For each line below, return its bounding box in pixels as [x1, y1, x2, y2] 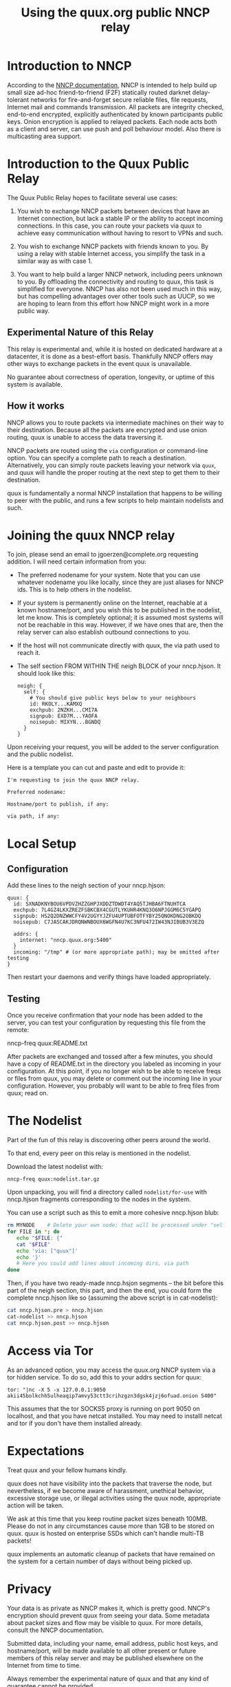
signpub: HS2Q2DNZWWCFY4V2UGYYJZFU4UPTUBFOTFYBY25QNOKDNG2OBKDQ [13, 913, 201, 920]
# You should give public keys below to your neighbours [30, 695, 197, 702]
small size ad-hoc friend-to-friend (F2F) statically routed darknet [7, 88, 191, 96]
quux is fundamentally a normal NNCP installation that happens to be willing [7, 488, 222, 497]
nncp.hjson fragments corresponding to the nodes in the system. [7, 1195, 191, 1203]
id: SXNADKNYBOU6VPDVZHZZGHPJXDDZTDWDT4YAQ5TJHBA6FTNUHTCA [13, 901, 186, 907]
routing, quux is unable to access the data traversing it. [7, 433, 163, 441]
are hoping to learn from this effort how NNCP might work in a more [16, 299, 210, 308]
